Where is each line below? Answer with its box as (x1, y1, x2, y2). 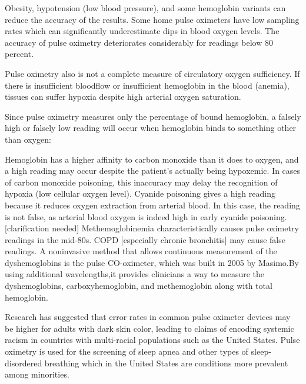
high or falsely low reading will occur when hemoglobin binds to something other (5, 122, 297, 134)
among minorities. (5, 368, 69, 380)
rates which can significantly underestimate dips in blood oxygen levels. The (5, 25, 280, 37)
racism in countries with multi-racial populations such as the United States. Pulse (5, 334, 300, 346)
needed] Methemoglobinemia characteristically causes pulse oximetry (52, 222, 299, 234)
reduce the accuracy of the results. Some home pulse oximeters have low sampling (5, 13, 300, 25)
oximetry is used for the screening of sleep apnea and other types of (5, 345, 248, 358)
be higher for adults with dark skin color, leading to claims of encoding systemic (5, 322, 294, 334)
